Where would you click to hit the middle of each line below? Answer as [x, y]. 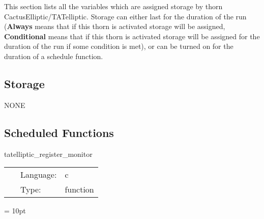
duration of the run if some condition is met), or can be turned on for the [119, 46]
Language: [39, 175]
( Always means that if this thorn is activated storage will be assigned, [115, 26]
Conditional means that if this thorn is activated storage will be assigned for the [132, 36]
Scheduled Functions [59, 132]
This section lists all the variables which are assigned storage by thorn [113, 6]
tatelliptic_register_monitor [48, 154]
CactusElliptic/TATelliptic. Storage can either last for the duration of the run [125, 16]
